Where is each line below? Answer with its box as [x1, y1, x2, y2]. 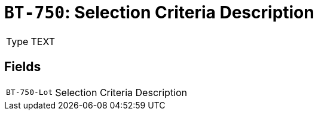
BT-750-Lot [6, 88, 53, 97]
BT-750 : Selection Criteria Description [4, 2, 314, 23]
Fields [4, 59, 41, 75]
